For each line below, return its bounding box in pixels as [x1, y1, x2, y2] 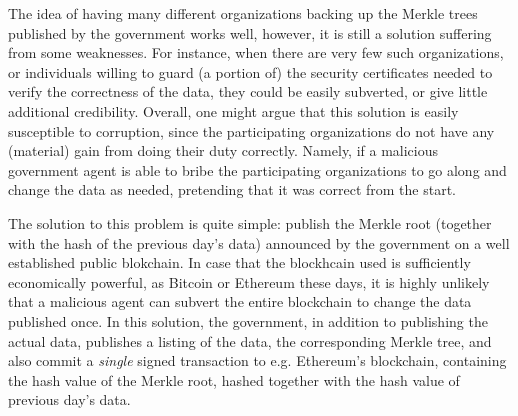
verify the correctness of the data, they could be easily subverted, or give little [8, 81, 488, 102]
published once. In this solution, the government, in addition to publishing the [8, 310, 488, 331]
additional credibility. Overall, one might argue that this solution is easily [8, 100, 459, 121]
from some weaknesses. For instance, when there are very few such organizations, [8, 42, 504, 63]
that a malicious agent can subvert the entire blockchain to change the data [8, 291, 472, 312]
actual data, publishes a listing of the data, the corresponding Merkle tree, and [8, 330, 492, 351]
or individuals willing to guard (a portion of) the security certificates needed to [8, 61, 493, 82]
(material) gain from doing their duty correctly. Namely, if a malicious [8, 140, 439, 161]
